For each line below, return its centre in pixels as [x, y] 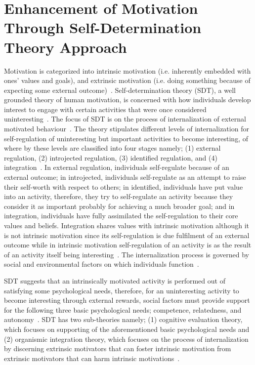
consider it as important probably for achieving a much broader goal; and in [119, 206]
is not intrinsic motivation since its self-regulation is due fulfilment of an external [127, 235]
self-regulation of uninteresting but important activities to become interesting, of [126, 138]
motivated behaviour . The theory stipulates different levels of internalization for [127, 129]
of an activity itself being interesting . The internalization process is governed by [127, 254]
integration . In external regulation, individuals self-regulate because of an [117, 167]
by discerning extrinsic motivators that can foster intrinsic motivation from [118, 348]
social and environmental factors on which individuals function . [102, 264]
